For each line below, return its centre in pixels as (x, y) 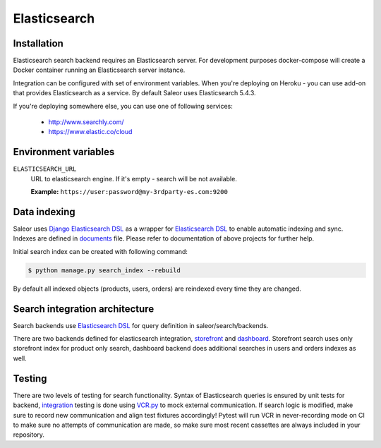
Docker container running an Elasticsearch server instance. (99, 70)
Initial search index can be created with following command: (101, 251)
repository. (29, 435)
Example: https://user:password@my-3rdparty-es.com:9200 (129, 192)
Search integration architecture (84, 309)
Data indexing (44, 212)
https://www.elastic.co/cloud (90, 132)
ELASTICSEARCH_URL (45, 169)
